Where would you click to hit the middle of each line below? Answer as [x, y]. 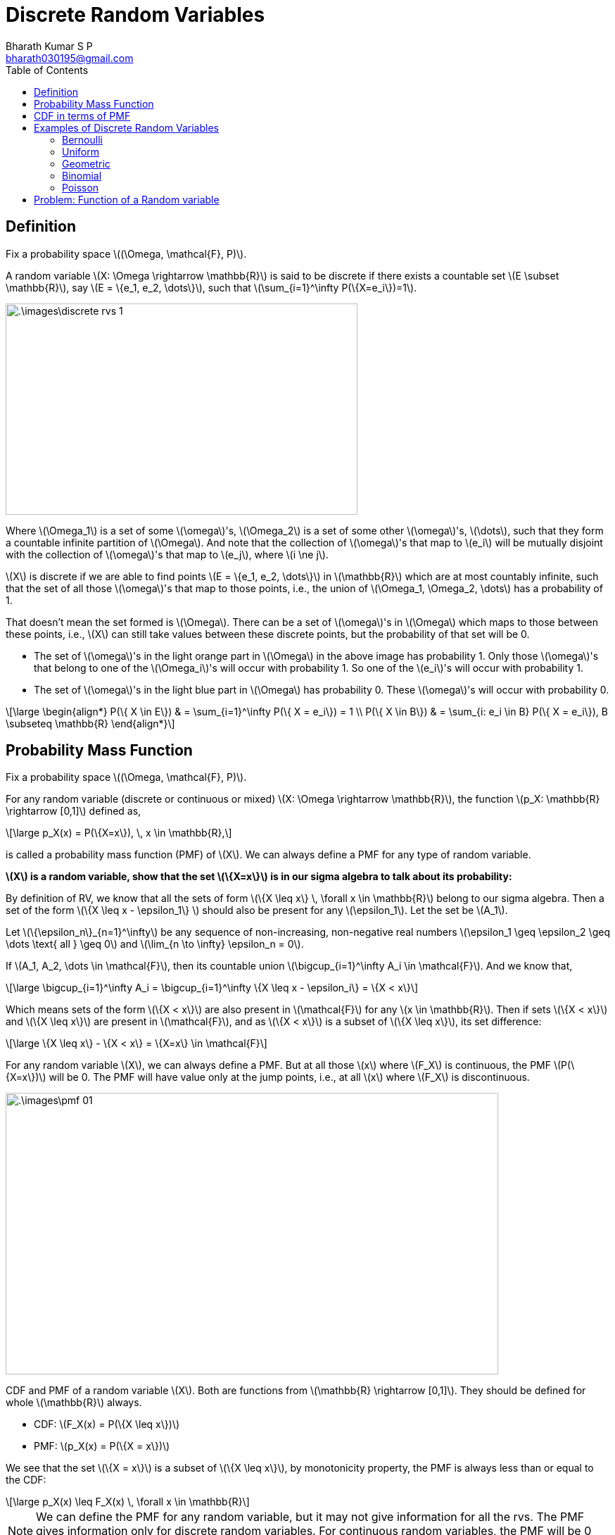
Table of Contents [47, 70]
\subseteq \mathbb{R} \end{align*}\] [90, 723]
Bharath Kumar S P [49, 46]
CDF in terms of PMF [82, 115]
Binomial [82, 175]
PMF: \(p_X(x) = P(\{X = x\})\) [102, 1446]
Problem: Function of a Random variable [127, 199]
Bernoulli [82, 139]
